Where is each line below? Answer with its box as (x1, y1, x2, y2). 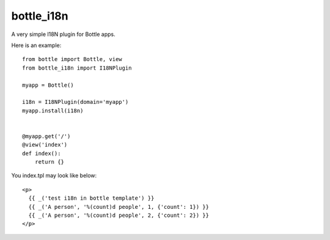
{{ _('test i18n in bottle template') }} (28, 195, 155, 202)
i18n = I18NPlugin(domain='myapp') (22, 98, 129, 106)
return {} (34, 159, 64, 165)
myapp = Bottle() (22, 81, 74, 89)
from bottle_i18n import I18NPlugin (22, 64, 132, 71)
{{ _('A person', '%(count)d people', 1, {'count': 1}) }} (28, 203, 209, 210)
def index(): (22, 150, 61, 157)
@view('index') (22, 141, 68, 148)
